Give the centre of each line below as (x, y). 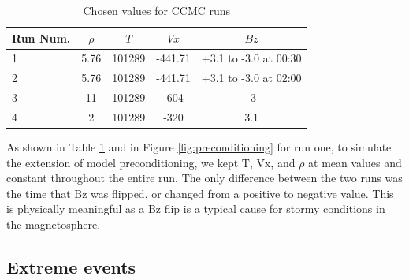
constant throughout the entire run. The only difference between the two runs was (204, 178)
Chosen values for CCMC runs (157, 10)
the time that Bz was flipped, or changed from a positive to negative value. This (200, 193)
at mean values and (355, 162)
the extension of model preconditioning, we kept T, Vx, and (151, 162)
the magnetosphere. (54, 224)
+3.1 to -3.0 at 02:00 (251, 78)
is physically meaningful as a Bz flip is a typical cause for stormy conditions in (196, 209)
